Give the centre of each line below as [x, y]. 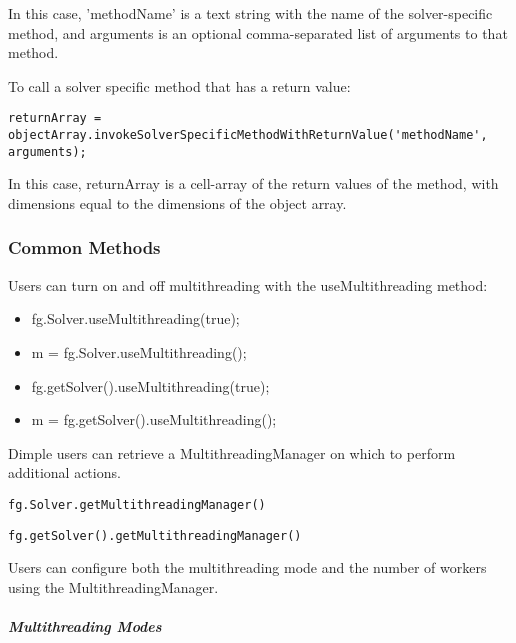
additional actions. [64, 472]
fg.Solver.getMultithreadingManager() [137, 504]
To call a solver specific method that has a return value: [179, 85]
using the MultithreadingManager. [113, 586]
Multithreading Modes [85, 626]
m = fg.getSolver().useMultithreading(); [154, 419]
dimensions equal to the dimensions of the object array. [177, 202]
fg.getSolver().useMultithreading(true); [150, 385]
